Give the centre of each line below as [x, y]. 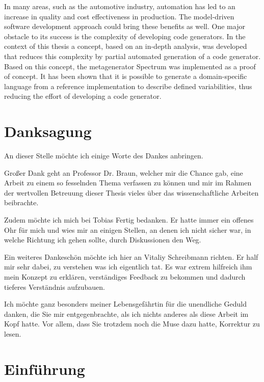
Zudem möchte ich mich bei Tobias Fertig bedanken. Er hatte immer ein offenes [129, 220]
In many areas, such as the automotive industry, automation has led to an [120, 6]
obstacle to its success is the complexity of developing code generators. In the [125, 36]
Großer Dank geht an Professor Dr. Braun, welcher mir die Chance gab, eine [124, 172]
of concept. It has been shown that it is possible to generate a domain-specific [126, 76]
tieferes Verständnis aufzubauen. [55, 286]
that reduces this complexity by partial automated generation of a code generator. [133, 56]
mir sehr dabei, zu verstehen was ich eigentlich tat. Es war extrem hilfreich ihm [128, 267]
